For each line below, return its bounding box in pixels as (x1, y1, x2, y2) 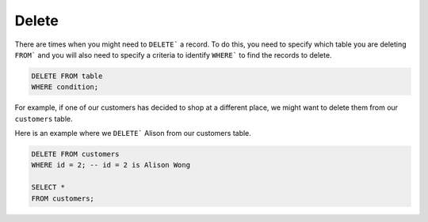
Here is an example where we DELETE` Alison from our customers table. (14, 129, 251, 138)
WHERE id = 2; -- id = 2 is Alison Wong (31, 160, 190, 170)
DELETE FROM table (31, 71, 103, 81)
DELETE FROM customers (31, 150, 120, 159)
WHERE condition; (31, 83, 99, 92)
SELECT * (31, 182, 66, 192)
